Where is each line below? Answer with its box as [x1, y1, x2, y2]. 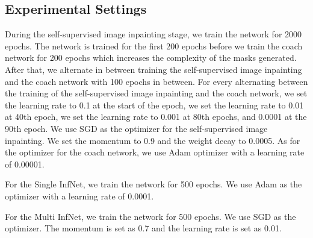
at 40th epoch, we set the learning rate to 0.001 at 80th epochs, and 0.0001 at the [5, 110, 307, 123]
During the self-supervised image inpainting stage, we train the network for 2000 [5, 28, 302, 40]
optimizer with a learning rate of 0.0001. [5, 189, 154, 202]
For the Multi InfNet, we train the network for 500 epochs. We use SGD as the [5, 210, 296, 222]
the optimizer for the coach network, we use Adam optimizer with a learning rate [5, 146, 305, 158]
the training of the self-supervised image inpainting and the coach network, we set [5, 87, 308, 99]
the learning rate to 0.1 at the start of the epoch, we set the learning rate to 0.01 [5, 98, 304, 111]
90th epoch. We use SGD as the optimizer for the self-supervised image [5, 122, 268, 134]
